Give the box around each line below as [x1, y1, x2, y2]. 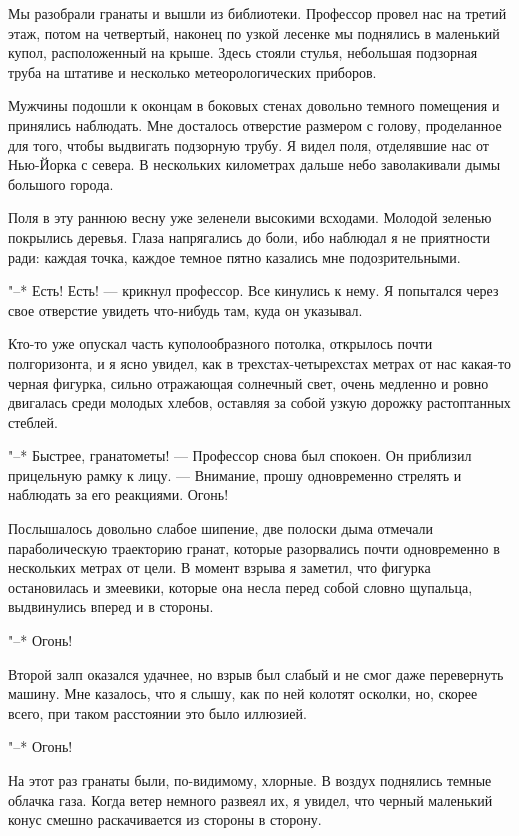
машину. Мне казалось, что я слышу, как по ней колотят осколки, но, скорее [8, 683, 478, 704]
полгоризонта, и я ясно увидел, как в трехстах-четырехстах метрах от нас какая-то [8, 352, 511, 373]
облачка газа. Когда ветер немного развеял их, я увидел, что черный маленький [8, 789, 493, 810]
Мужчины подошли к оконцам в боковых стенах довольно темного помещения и [8, 95, 500, 116]
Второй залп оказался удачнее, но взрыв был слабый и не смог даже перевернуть [8, 663, 504, 684]
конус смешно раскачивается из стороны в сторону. [8, 809, 322, 830]
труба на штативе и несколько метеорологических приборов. [8, 61, 377, 82]
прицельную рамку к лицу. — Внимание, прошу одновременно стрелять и [8, 464, 462, 485]
